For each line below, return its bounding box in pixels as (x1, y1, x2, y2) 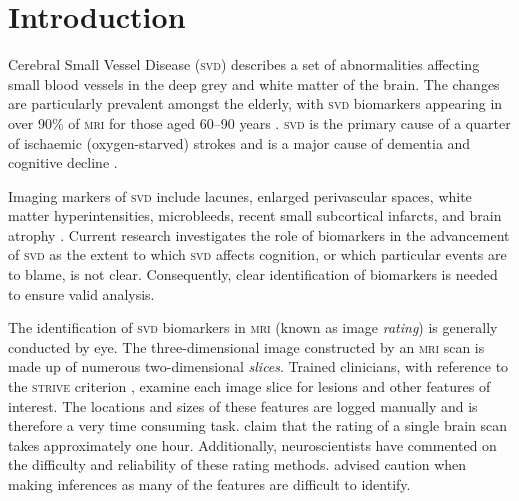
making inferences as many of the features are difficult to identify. (8, 474, 411, 494)
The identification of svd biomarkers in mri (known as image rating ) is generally (8, 317, 498, 338)
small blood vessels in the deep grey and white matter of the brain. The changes (8, 73, 500, 94)
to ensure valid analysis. (8, 283, 155, 304)
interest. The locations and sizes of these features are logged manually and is (8, 395, 478, 416)
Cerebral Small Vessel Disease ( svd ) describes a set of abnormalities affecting (8, 54, 480, 75)
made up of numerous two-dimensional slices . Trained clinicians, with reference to (8, 356, 509, 377)
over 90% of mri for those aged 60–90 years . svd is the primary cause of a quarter (8, 112, 511, 133)
